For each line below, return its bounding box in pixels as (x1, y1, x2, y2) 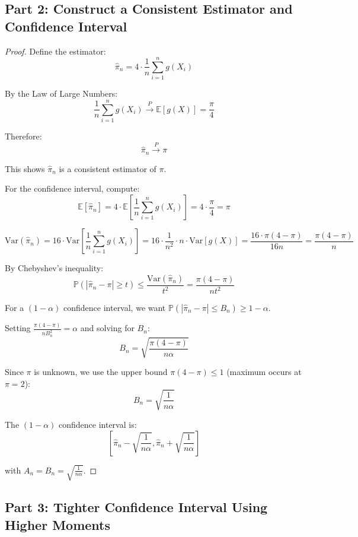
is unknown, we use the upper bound (34, 366, 168, 378)
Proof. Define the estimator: (5, 45, 106, 57)
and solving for (80, 322, 135, 334)
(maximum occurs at (226, 366, 302, 378)
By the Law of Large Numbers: (5, 87, 118, 100)
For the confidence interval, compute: (5, 182, 140, 195)
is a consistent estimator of (59, 162, 156, 174)
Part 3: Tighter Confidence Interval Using (5, 498, 268, 516)
